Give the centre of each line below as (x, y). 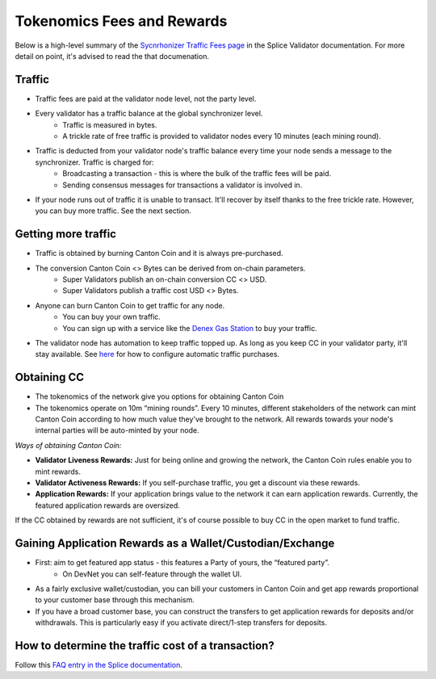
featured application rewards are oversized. (108, 505)
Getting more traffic (66, 234)
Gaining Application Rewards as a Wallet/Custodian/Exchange (175, 544)
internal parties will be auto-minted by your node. (117, 430)
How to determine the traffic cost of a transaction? (145, 645)
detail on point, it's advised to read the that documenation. (112, 56)
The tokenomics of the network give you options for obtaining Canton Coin (159, 396)
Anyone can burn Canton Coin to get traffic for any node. (130, 305)
